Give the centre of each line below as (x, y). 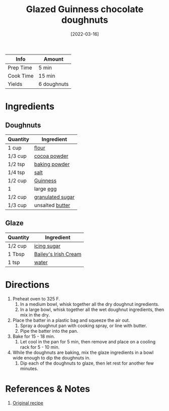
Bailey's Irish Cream (58, 254)
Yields (15, 84)
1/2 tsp (16, 164)
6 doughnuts (54, 84)
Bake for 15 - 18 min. (34, 336)
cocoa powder (51, 156)
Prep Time (20, 68)
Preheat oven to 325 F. (36, 298)
